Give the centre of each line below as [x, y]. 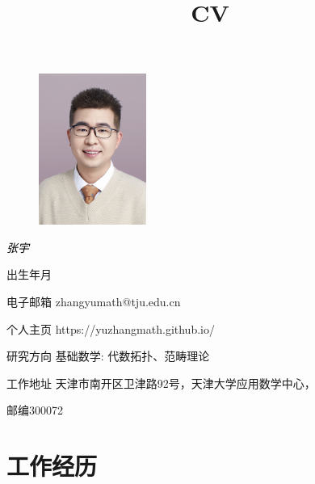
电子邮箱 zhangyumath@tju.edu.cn [94, 301]
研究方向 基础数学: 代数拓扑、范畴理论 [108, 356]
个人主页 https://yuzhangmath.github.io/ [111, 328]
